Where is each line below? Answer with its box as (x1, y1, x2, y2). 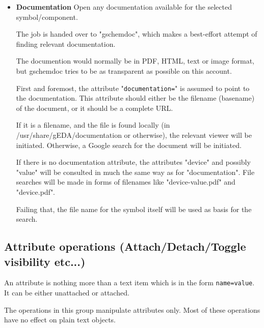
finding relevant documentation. (16, 38, 116, 49)
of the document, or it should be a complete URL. (16, 102, 173, 113)
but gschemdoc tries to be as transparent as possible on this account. (16, 65, 232, 76)
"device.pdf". (16, 186, 56, 197)
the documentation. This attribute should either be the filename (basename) (16, 93, 255, 103)
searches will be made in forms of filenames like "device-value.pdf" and (16, 176, 235, 187)
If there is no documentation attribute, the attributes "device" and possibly (16, 157, 251, 167)
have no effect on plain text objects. (4, 314, 116, 325)
